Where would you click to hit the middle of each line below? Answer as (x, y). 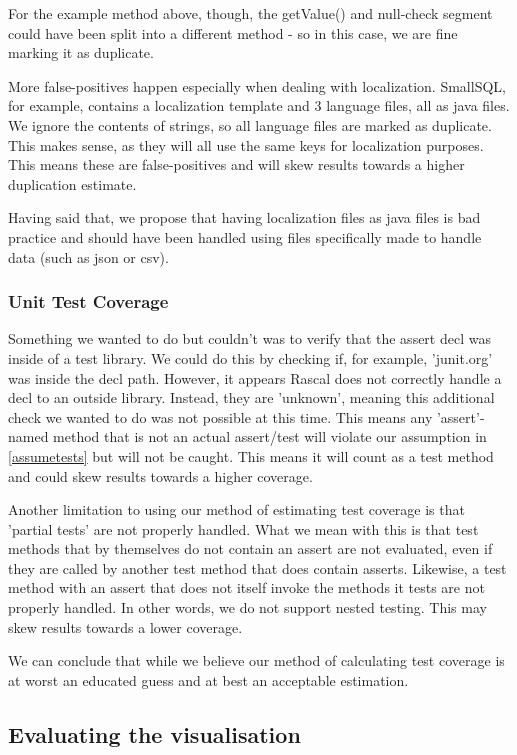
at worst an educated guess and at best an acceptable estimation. (208, 679)
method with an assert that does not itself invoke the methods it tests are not (246, 587)
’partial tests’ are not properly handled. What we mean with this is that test (243, 528)
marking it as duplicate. (81, 52)
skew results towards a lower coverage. (125, 626)
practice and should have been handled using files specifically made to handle (245, 236)
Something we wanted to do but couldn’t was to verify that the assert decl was (249, 338)
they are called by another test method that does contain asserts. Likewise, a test (257, 567)
